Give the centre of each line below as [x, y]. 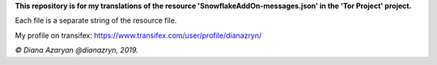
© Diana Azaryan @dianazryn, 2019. [76, 50]
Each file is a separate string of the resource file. [96, 21]
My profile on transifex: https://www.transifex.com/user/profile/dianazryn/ [138, 35]
